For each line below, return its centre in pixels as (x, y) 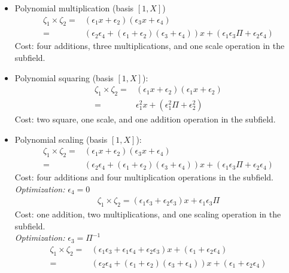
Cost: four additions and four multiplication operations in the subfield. (144, 177)
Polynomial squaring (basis (64, 77)
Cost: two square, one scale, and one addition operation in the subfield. (145, 119)
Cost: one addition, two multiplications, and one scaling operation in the (148, 214)
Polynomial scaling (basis (61, 139)
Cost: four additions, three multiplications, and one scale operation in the (150, 46)
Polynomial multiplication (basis (74, 8)
